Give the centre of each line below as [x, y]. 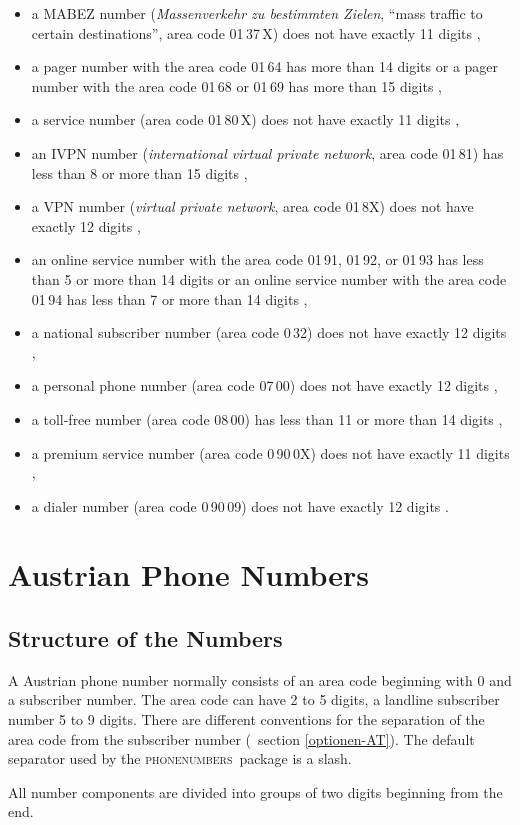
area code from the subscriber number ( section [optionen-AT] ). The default [241, 738]
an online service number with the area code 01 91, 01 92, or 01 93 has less [257, 259]
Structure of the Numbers [145, 638]
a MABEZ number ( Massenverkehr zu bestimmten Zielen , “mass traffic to [257, 13]
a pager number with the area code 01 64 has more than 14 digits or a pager [265, 66]
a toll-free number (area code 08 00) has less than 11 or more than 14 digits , [267, 418]
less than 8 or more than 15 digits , [139, 172]
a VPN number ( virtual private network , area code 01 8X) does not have [252, 206]
